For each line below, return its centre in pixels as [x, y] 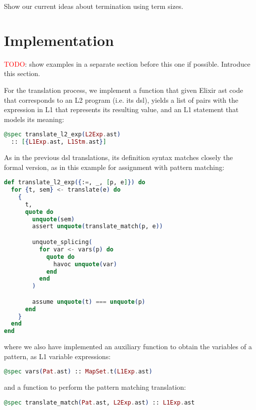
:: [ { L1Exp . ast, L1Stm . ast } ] [59, 142]
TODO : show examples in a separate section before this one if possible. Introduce [127, 63]
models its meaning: [34, 119]
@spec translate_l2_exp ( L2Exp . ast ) [62, 135]
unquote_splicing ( [62, 242]
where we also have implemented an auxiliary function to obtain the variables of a [128, 347]
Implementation [59, 40]
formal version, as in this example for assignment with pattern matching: [114, 167]
